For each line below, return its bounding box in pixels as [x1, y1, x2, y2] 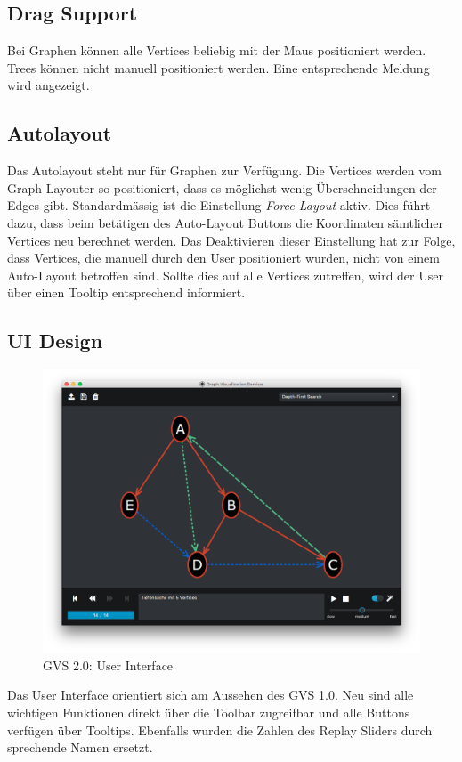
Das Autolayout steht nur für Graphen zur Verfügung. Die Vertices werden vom [7, 161, 442, 180]
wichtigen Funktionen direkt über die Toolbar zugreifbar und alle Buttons [7, 702, 410, 721]
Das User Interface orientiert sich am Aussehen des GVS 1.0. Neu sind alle [7, 685, 414, 704]
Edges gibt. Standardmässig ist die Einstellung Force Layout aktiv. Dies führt [7, 196, 431, 215]
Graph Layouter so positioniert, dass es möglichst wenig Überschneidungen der [7, 178, 437, 197]
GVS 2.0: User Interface [43, 655, 174, 674]
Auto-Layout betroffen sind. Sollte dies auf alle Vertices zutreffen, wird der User [7, 265, 443, 284]
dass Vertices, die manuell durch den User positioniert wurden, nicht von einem [7, 248, 440, 267]
